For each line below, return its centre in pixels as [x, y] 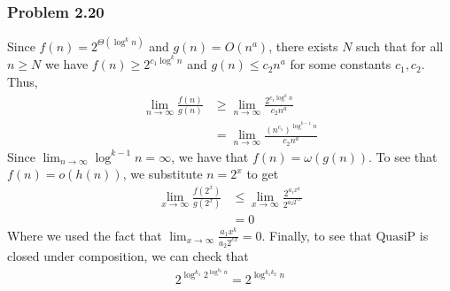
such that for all [400, 46]
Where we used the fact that [85, 235]
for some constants [341, 64]
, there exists [303, 46]
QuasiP [396, 237]
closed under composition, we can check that [128, 256]
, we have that [210, 156]
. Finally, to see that [317, 235]
